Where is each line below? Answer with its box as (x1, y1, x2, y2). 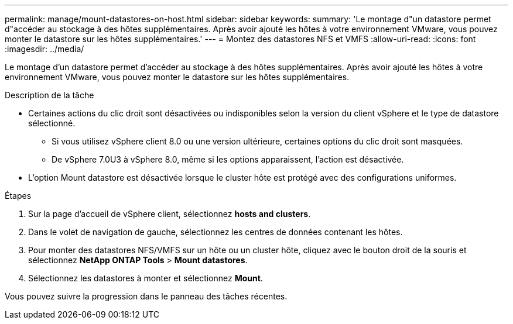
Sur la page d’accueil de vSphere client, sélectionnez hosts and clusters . (28, 209, 311, 219)
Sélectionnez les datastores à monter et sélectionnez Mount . (28, 273, 263, 283)
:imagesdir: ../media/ (5, 44, 84, 54)
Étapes (5, 191, 32, 201)
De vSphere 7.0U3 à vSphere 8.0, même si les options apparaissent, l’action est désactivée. (52, 154, 404, 164)
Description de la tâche (5, 90, 94, 100)
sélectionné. (28, 118, 76, 128)
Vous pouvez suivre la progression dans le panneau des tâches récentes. (5, 291, 288, 301)
